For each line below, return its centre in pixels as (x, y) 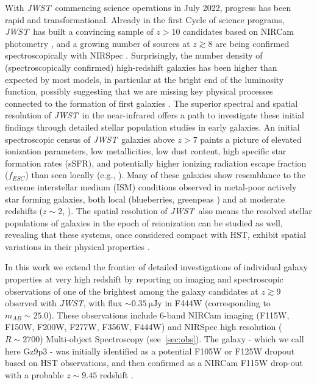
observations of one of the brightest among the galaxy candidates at (132, 291)
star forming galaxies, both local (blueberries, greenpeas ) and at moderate (145, 199)
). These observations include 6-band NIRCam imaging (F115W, (169, 315)
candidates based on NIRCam (239, 31)
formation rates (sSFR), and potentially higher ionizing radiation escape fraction (156, 163)
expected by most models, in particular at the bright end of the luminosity (144, 79)
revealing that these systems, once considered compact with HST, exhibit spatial (156, 235)
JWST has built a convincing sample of (79, 31)
